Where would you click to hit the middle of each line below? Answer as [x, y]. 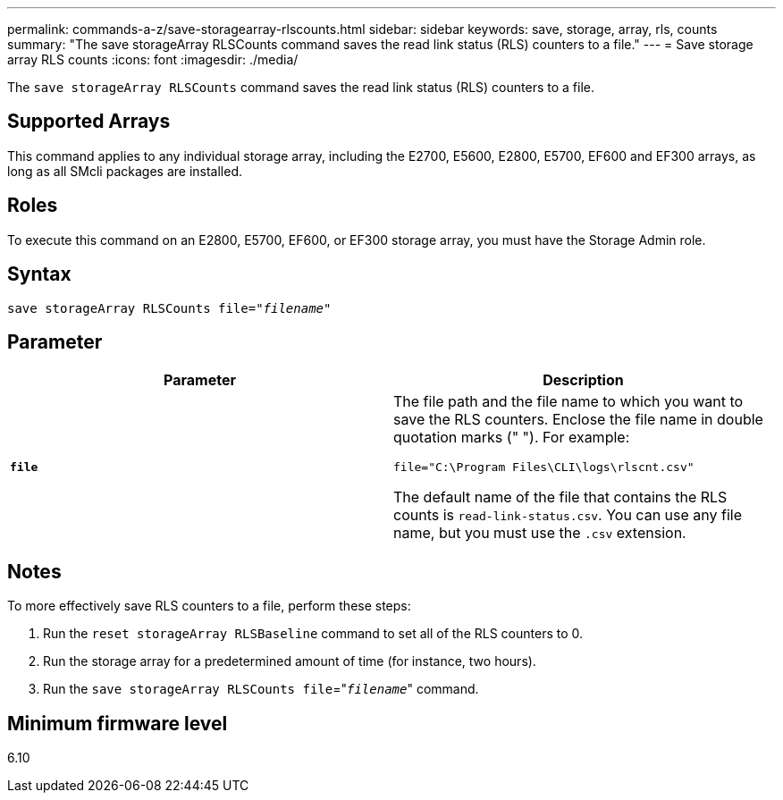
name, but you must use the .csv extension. [540, 533]
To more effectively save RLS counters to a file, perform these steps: [209, 606]
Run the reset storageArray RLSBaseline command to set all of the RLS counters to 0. [313, 634]
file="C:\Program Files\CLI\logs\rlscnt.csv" [544, 467]
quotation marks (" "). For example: [512, 438]
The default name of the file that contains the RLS [560, 497]
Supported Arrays [89, 122]
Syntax [39, 274]
